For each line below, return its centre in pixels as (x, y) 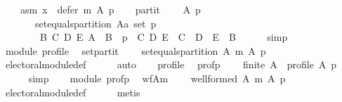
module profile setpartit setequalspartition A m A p (136, 50)
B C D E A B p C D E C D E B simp (164, 37)
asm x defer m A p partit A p (110, 9)
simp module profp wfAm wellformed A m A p (157, 78)
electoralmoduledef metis (73, 92)
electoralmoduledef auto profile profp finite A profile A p (171, 64)
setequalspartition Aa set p (96, 23)
